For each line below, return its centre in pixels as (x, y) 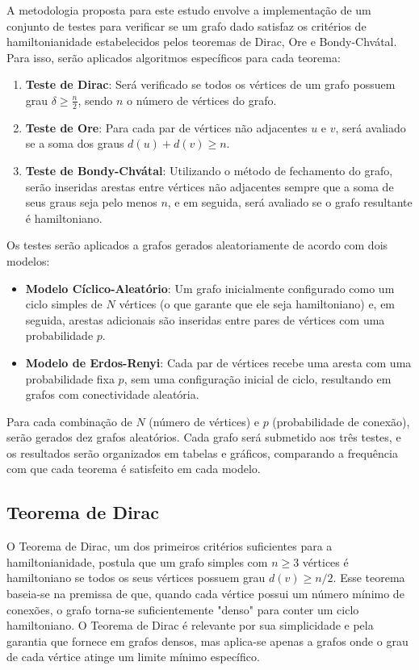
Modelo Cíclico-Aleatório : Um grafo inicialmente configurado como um (210, 288)
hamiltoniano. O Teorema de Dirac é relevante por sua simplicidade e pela (190, 625)
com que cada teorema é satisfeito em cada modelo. (134, 469)
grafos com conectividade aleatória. (112, 394)
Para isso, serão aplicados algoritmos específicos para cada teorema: (174, 57)
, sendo (95, 100)
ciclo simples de (64, 304)
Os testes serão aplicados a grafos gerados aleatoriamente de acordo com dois (197, 245)
